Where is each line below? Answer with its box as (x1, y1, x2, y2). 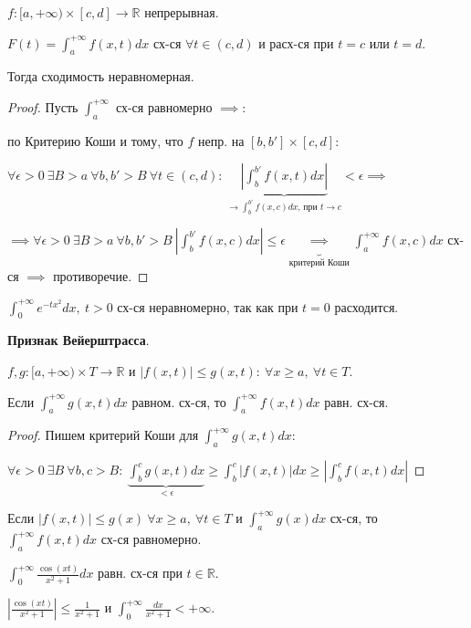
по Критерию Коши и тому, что (7, 131, 183, 150)
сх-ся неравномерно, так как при (117, 297, 298, 316)
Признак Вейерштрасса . (7, 330, 150, 350)
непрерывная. (144, 3, 219, 21)
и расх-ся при (258, 33, 334, 52)
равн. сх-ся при (98, 563, 183, 582)
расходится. (334, 297, 399, 316)
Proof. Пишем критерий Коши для (7, 425, 199, 445)
